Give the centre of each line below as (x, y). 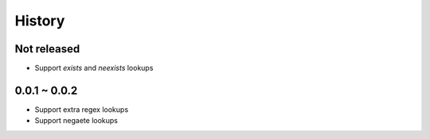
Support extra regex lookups (82, 109)
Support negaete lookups (76, 121)
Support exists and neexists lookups (94, 68)
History (40, 21)
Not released (47, 49)
